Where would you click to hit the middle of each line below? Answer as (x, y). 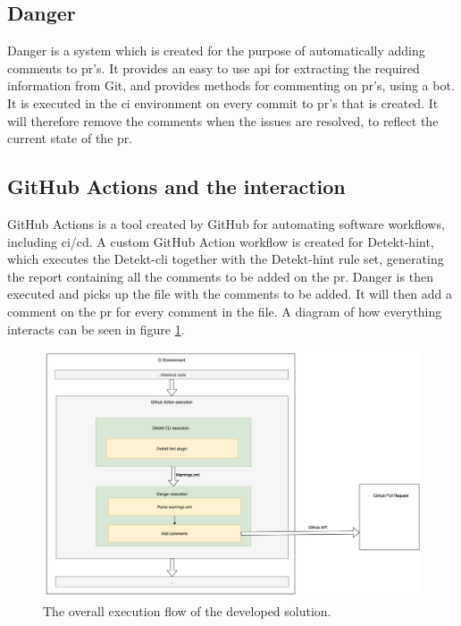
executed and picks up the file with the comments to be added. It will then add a (230, 294)
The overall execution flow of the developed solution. (187, 610)
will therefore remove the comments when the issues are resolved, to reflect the (223, 120)
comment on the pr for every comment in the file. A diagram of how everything (225, 311)
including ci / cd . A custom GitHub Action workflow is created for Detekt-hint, (221, 241)
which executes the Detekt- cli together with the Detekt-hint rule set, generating (226, 259)
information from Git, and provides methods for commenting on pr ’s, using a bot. (231, 85)
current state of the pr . (70, 138)
